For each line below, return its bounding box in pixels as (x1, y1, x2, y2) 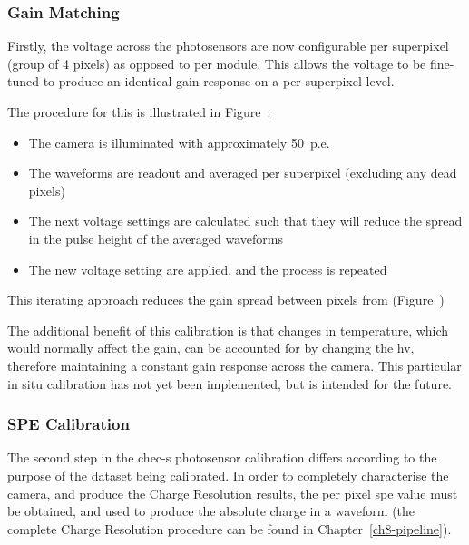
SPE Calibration (7, 413, 130, 435)
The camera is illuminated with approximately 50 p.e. (28, 132, 330, 151)
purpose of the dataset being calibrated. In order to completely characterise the (7, 465, 449, 484)
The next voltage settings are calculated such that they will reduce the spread (28, 211, 463, 230)
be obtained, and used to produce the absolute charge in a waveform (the (7, 501, 415, 521)
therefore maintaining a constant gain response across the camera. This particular (7, 355, 462, 375)
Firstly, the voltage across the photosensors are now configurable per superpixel (7, 36, 449, 55)
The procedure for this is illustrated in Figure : (7, 102, 271, 121)
